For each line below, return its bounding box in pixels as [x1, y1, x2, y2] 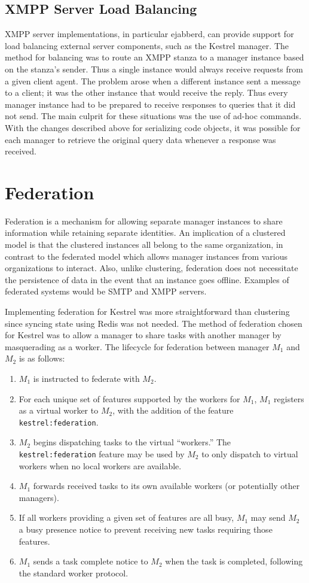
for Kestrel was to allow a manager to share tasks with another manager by [5, 329, 282, 341]
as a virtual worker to [19, 404, 99, 417]
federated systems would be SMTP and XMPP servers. [5, 285, 207, 297]
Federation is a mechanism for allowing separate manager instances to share [5, 214, 283, 227]
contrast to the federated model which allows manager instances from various [5, 250, 288, 262]
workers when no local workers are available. [19, 459, 182, 472]
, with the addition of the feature [112, 404, 234, 417]
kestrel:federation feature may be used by [19, 448, 185, 460]
